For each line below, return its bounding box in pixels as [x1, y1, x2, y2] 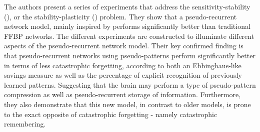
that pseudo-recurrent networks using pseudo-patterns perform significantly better [4, 50, 255, 60]
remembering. [4, 119, 46, 129]
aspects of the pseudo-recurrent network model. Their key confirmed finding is [4, 40, 243, 51]
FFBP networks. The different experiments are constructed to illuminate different [4, 30, 254, 41]
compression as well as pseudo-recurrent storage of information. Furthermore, [4, 89, 241, 100]
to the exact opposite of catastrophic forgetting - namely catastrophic [4, 109, 217, 119]
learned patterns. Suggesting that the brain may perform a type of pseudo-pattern [4, 79, 256, 90]
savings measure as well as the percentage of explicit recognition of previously [4, 70, 242, 80]
